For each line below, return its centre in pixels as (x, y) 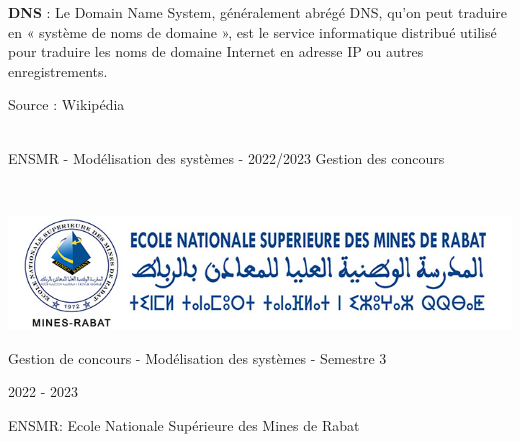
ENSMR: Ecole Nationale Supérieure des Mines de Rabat (184, 425)
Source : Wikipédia (66, 104)
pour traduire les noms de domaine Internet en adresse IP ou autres (216, 51)
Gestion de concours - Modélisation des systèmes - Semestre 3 (197, 357)
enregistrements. (58, 70)
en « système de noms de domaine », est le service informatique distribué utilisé (252, 31)
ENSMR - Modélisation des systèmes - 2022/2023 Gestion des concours (226, 157)
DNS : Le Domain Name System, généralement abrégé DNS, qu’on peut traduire (258, 12)
